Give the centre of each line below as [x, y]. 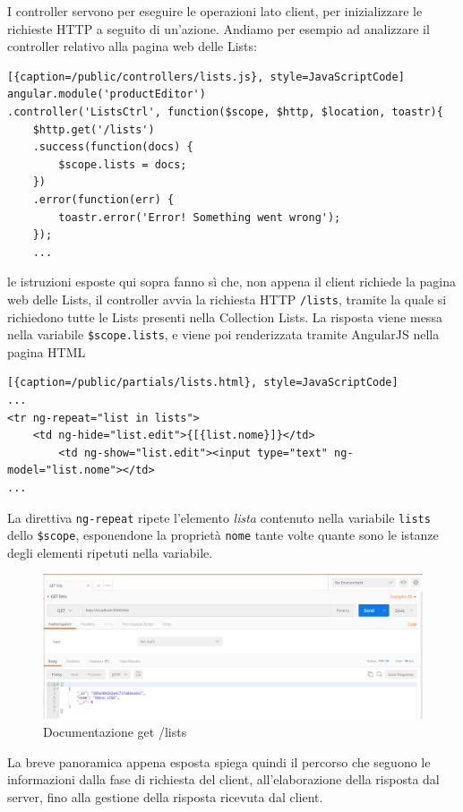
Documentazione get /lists [115, 731]
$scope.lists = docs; [123, 164]
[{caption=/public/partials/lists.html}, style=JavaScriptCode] [203, 383]
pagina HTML [47, 351]
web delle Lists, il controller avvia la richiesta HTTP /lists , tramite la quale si [227, 299]
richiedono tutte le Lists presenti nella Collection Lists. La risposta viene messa [225, 316]
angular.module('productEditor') [107, 94]
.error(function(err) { [103, 199]
